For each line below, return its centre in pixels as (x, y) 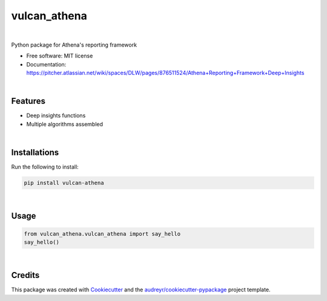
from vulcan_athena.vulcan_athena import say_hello (102, 234)
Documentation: (46, 64)
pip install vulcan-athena (64, 183)
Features (28, 101)
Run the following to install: (45, 167)
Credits (25, 275)
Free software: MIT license (60, 56)
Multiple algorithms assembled (64, 124)
